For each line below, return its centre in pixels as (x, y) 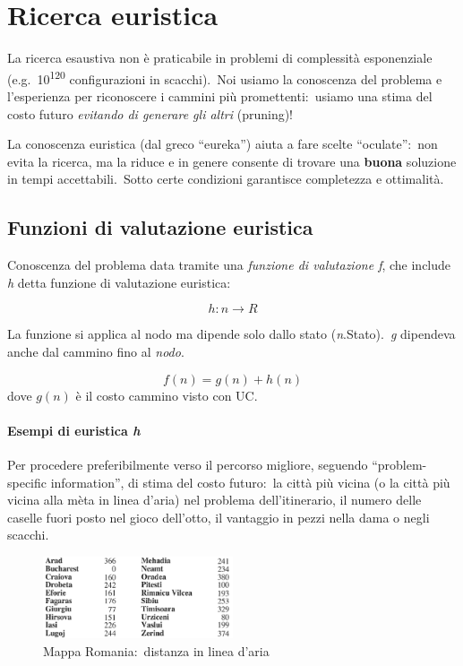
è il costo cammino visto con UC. (167, 395)
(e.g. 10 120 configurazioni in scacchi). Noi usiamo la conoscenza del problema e (225, 77)
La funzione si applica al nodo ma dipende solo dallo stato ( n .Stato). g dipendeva (231, 334)
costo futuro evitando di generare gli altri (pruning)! (150, 113)
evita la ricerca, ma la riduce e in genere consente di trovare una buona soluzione (232, 161)
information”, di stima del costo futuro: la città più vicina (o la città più (250, 482)
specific (27, 482)
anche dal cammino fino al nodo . (96, 351)
